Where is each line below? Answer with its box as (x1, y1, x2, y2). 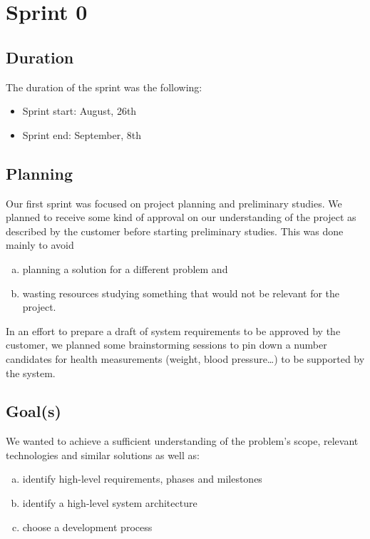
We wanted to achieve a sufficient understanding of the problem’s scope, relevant (6, 433, 359, 448)
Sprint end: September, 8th (22, 127, 141, 142)
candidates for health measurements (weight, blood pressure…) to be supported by (6, 351, 365, 366)
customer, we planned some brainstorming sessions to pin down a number (6, 337, 327, 352)
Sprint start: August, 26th (22, 103, 137, 118)
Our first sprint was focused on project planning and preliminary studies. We (6, 195, 342, 210)
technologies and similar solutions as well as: (6, 447, 200, 462)
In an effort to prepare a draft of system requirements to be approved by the (6, 323, 341, 338)
